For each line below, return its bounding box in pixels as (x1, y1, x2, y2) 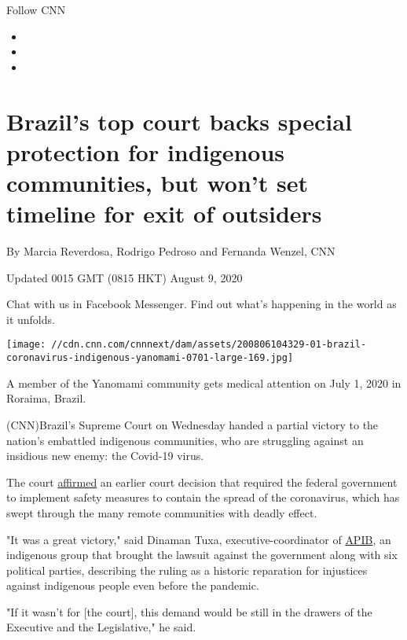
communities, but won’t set (6, 166, 308, 198)
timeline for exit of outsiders (6, 197, 322, 230)
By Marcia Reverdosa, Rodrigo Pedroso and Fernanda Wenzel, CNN (6, 243, 335, 259)
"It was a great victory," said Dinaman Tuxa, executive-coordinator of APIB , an (6, 531, 391, 547)
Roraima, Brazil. (6, 390, 86, 406)
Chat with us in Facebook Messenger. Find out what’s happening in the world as (6, 296, 397, 312)
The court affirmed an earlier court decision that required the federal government (6, 473, 398, 490)
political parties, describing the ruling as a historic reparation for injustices (6, 561, 368, 578)
